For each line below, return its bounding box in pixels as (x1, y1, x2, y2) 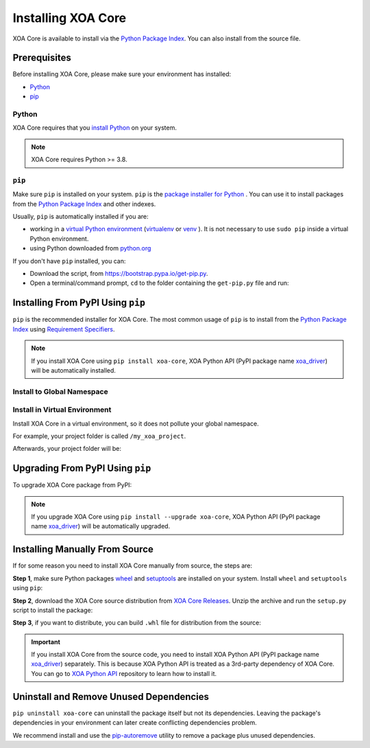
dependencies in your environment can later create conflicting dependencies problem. (12, 718, 257, 727)
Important (31, 638, 61, 646)
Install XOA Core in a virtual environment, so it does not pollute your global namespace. (12, 419, 260, 428)
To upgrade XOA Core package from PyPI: (12, 481, 132, 489)
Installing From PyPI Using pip (12, 297, 145, 309)
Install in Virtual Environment (12, 405, 112, 414)
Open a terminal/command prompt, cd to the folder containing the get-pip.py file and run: (29, 279, 289, 288)
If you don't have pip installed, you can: (12, 257, 126, 265)
